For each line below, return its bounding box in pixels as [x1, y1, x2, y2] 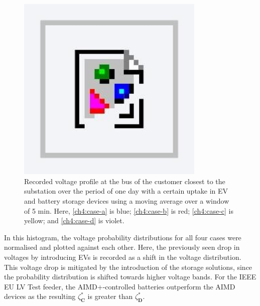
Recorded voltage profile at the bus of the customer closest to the [24, 176, 225, 186]
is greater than [87, 291, 133, 301]
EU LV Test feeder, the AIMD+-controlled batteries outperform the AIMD [4, 281, 235, 291]
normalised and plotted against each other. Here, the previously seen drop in [4, 242, 240, 252]
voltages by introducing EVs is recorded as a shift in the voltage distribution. [4, 251, 241, 262]
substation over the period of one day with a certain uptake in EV [24, 186, 228, 196]
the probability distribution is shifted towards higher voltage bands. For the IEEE [4, 271, 256, 282]
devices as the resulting [4, 291, 76, 301]
